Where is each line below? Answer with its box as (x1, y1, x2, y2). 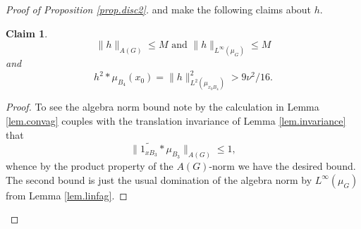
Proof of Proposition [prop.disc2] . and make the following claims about (6, 2, 312, 16)
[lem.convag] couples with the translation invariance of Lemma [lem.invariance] (6, 113, 346, 128)
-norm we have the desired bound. (209, 159, 356, 173)
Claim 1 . (6, 25, 48, 40)
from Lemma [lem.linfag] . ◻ (6, 187, 128, 202)
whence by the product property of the (6, 159, 173, 173)
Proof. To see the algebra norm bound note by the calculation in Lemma (6, 99, 319, 114)
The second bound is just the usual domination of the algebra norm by (6, 172, 312, 187)
